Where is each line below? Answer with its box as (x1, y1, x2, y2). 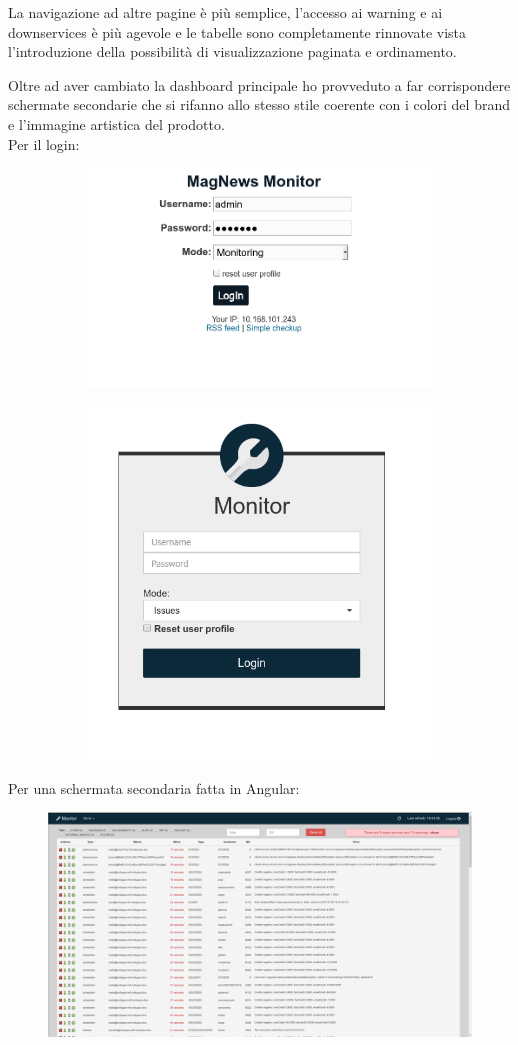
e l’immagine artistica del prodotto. (8, 113, 225, 134)
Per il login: (8, 133, 80, 154)
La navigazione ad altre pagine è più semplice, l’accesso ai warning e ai (8, 2, 443, 22)
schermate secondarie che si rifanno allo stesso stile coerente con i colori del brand (8, 94, 510, 115)
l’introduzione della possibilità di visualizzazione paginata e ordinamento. (8, 41, 457, 62)
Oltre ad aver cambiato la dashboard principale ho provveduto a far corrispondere (8, 74, 511, 95)
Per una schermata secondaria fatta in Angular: (8, 777, 300, 798)
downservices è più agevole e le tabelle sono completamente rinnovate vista (8, 21, 467, 42)
